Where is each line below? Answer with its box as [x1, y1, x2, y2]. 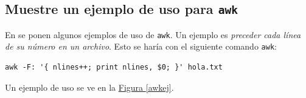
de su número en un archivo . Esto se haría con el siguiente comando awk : [5, 40, 277, 53]
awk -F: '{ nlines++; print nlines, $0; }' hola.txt [5, 63, 223, 72]
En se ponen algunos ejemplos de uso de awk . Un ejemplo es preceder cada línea [5, 28, 301, 41]
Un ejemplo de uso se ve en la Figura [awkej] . [5, 80, 174, 93]
